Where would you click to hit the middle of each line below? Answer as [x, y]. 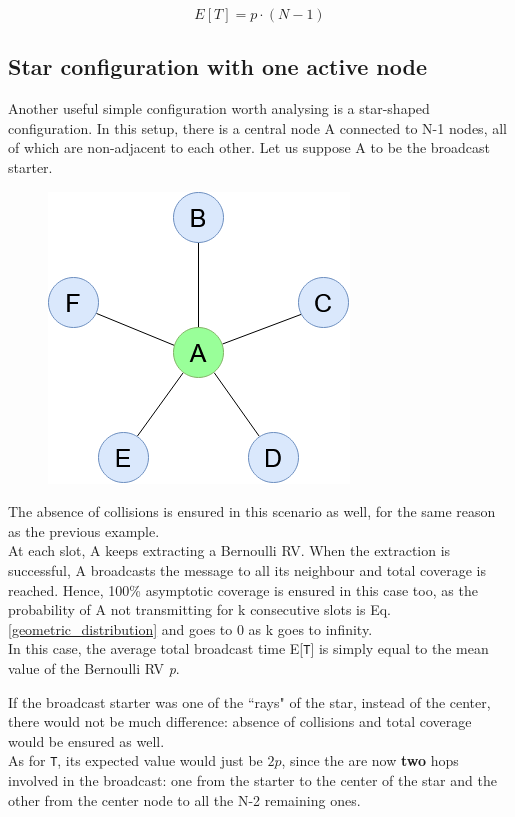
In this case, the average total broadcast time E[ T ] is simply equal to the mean [248, 648]
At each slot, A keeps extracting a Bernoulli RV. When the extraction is [229, 550]
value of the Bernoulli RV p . [94, 667]
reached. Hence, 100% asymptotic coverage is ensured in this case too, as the [243, 589]
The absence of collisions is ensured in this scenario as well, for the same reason [252, 511]
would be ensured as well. [86, 740]
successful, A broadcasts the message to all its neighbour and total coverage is [247, 569]
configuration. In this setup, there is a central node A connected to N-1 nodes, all [257, 127]
